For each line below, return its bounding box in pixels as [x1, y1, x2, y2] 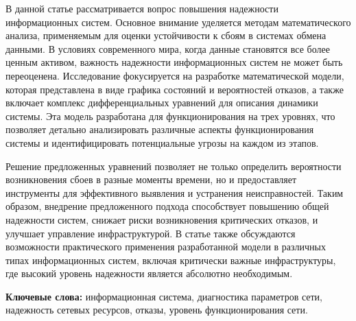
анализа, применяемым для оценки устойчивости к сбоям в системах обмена [5, 28, 327, 43]
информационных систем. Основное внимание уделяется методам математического [5, 14, 351, 29]
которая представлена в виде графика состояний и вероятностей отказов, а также [5, 82, 344, 96]
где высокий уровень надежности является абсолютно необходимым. [5, 266, 293, 281]
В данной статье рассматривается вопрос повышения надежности [5, 1, 278, 15]
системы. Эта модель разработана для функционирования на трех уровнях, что [5, 108, 335, 123]
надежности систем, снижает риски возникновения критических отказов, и [5, 212, 318, 226]
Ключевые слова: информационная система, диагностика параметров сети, [5, 289, 323, 303]
